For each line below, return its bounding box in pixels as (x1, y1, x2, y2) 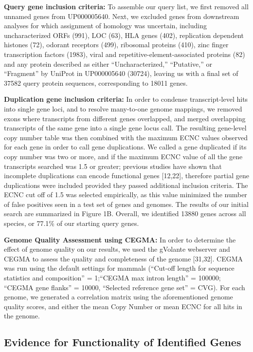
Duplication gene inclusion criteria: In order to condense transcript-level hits (4, 94, 248, 104)
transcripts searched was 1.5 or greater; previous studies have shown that (4, 161, 222, 171)
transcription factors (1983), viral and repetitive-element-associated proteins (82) (4, 49, 245, 59)
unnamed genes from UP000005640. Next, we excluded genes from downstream (4, 11, 239, 21)
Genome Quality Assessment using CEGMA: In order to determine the (4, 234, 236, 244)
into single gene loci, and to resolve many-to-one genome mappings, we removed (4, 103, 242, 113)
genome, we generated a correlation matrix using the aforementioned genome (4, 292, 233, 302)
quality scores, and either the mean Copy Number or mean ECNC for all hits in (4, 301, 242, 311)
